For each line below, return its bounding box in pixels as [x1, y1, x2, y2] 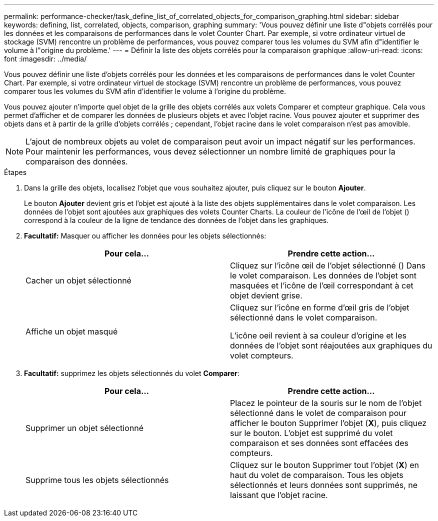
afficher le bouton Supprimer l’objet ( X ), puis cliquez [230, 418, 427, 428]
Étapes [4, 168, 27, 176]
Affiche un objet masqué [25, 326, 118, 336]
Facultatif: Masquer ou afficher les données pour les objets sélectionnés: [24, 231, 266, 240]
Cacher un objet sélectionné [25, 275, 131, 285]
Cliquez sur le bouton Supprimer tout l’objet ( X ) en [230, 460, 419, 470]
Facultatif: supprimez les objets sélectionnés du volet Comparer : [24, 369, 239, 377]
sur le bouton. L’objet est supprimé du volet [230, 428, 393, 438]
